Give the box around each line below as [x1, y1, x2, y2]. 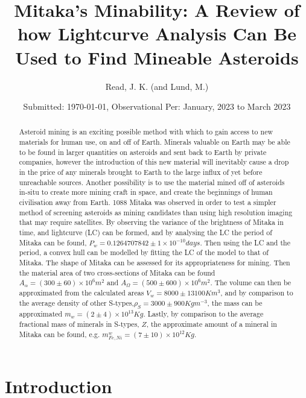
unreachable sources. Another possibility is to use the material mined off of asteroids [19, 177, 285, 187]
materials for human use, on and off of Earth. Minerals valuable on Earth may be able [19, 137, 290, 147]
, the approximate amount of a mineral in [146, 319, 277, 329]
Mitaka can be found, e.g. [19, 329, 100, 340]
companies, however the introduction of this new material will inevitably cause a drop [19, 157, 289, 167]
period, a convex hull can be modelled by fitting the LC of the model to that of [19, 247, 269, 257]
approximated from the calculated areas [19, 288, 144, 298]
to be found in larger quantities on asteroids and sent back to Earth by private [19, 147, 267, 157]
